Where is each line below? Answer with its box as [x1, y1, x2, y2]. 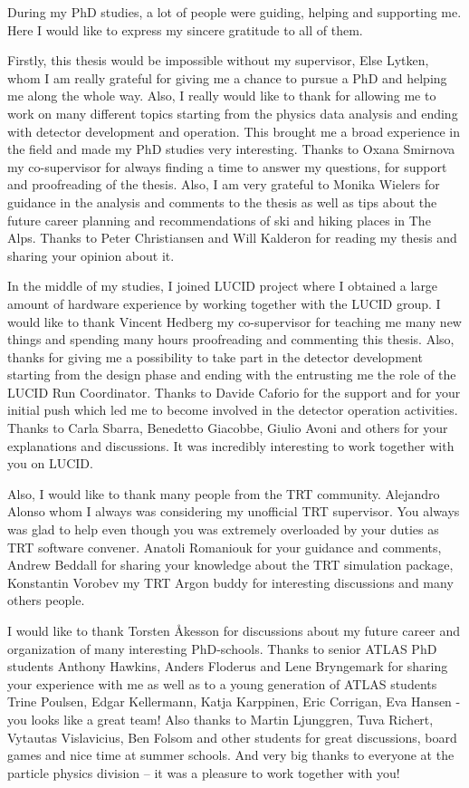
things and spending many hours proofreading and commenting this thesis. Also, [7, 330, 455, 349]
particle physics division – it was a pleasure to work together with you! [7, 763, 400, 782]
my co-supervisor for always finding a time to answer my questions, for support [7, 157, 447, 176]
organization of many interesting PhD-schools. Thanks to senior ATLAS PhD [7, 639, 437, 658]
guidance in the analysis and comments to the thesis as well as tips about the [7, 192, 437, 211]
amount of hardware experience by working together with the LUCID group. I [7, 293, 441, 312]
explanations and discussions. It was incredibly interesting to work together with [7, 436, 455, 455]
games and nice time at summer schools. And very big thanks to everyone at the [7, 745, 455, 764]
